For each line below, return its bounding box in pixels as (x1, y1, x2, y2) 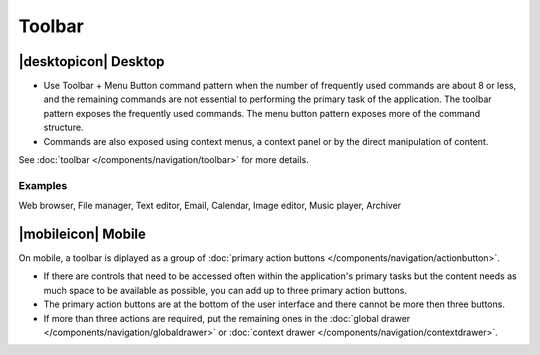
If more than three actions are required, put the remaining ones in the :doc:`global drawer (43, 312, 411, 324)
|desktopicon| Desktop (18, 53, 165, 70)
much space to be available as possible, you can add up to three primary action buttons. (43, 284, 407, 296)
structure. (43, 121, 84, 134)
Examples (18, 178, 68, 192)
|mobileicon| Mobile (18, 225, 147, 242)
